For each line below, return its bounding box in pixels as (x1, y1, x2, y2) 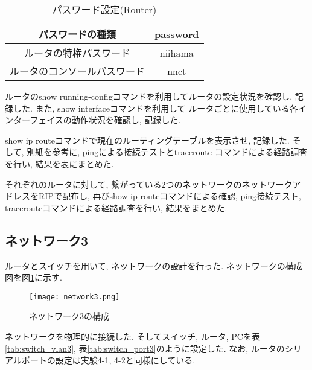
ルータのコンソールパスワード (10, 64, 145, 78)
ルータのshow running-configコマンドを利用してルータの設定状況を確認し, (5, 90, 293, 102)
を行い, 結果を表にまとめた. (5, 157, 114, 170)
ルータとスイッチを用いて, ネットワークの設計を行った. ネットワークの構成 (5, 259, 302, 272)
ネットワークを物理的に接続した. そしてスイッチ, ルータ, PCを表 (5, 330, 260, 342)
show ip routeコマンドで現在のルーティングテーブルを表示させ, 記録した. (5, 133, 290, 146)
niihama (159, 45, 194, 60)
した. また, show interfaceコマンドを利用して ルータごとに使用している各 (13, 101, 298, 114)
